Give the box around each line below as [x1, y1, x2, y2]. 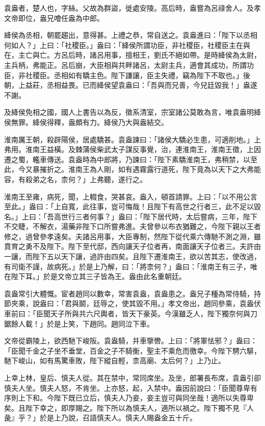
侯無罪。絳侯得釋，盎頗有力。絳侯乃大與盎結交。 [4, 116, 168, 127]
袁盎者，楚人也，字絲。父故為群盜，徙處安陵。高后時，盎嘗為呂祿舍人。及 [4, 3, 254, 13]
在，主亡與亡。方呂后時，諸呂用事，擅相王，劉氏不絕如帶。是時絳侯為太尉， [4, 49, 261, 60]
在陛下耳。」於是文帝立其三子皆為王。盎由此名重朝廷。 [4, 271, 186, 282]
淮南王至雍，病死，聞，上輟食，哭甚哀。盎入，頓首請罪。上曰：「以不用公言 [4, 191, 257, 202]
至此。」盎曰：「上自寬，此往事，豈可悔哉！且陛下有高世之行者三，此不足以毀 [4, 201, 261, 212]
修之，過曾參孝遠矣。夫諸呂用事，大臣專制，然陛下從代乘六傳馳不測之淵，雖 [4, 231, 261, 241]
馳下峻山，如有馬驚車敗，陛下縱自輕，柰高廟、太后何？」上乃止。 [4, 355, 225, 366]
